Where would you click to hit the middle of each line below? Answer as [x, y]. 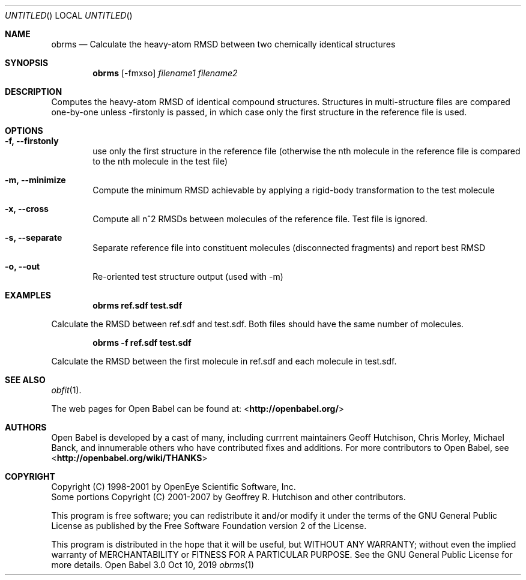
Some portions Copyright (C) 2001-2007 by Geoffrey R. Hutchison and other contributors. [228, 497]
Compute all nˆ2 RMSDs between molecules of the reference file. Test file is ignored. [260, 219]
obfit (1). [66, 390]
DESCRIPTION [34, 92]
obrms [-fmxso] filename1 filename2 [165, 73]
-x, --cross [27, 209]
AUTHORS [26, 427]
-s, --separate [34, 237]
